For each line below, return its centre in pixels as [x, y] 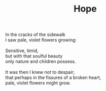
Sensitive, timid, [22, 51]
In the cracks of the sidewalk [36, 35]
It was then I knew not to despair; [40, 72]
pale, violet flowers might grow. [38, 83]
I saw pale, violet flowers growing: [41, 40]
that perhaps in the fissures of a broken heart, [53, 78]
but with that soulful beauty [34, 56]
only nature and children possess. [41, 62]
